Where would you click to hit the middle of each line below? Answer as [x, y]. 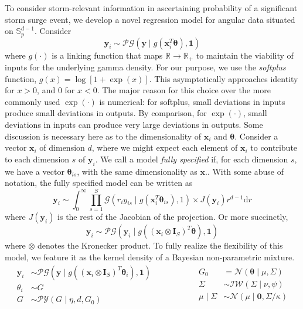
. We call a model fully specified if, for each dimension [192, 159]
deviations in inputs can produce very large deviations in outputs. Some [134, 125]
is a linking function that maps [107, 55]
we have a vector [35, 171]
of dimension [62, 147]
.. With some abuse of [244, 171]
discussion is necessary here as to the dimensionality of [103, 136]
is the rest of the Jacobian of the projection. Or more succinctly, [173, 217]
